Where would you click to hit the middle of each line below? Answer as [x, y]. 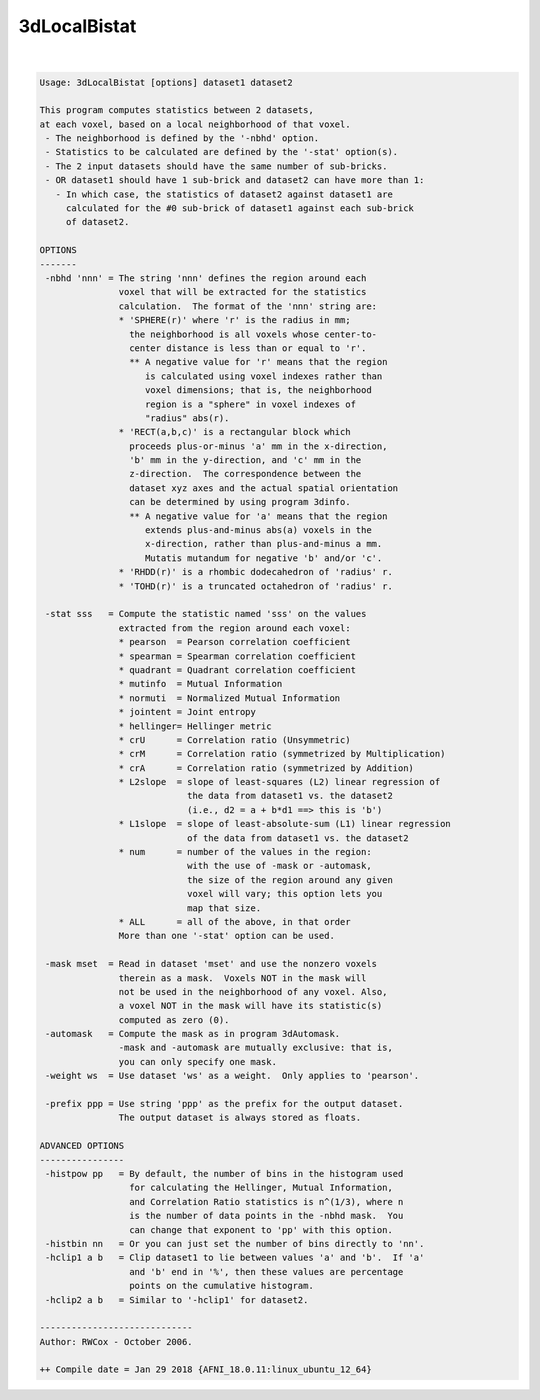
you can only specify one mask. [197, 1061]
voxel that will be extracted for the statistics [242, 292]
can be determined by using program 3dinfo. [239, 502]
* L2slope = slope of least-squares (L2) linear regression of [279, 782]
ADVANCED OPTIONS [82, 1146]
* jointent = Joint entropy [187, 712]
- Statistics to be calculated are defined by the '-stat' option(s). [222, 152]
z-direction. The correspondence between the [245, 474]
